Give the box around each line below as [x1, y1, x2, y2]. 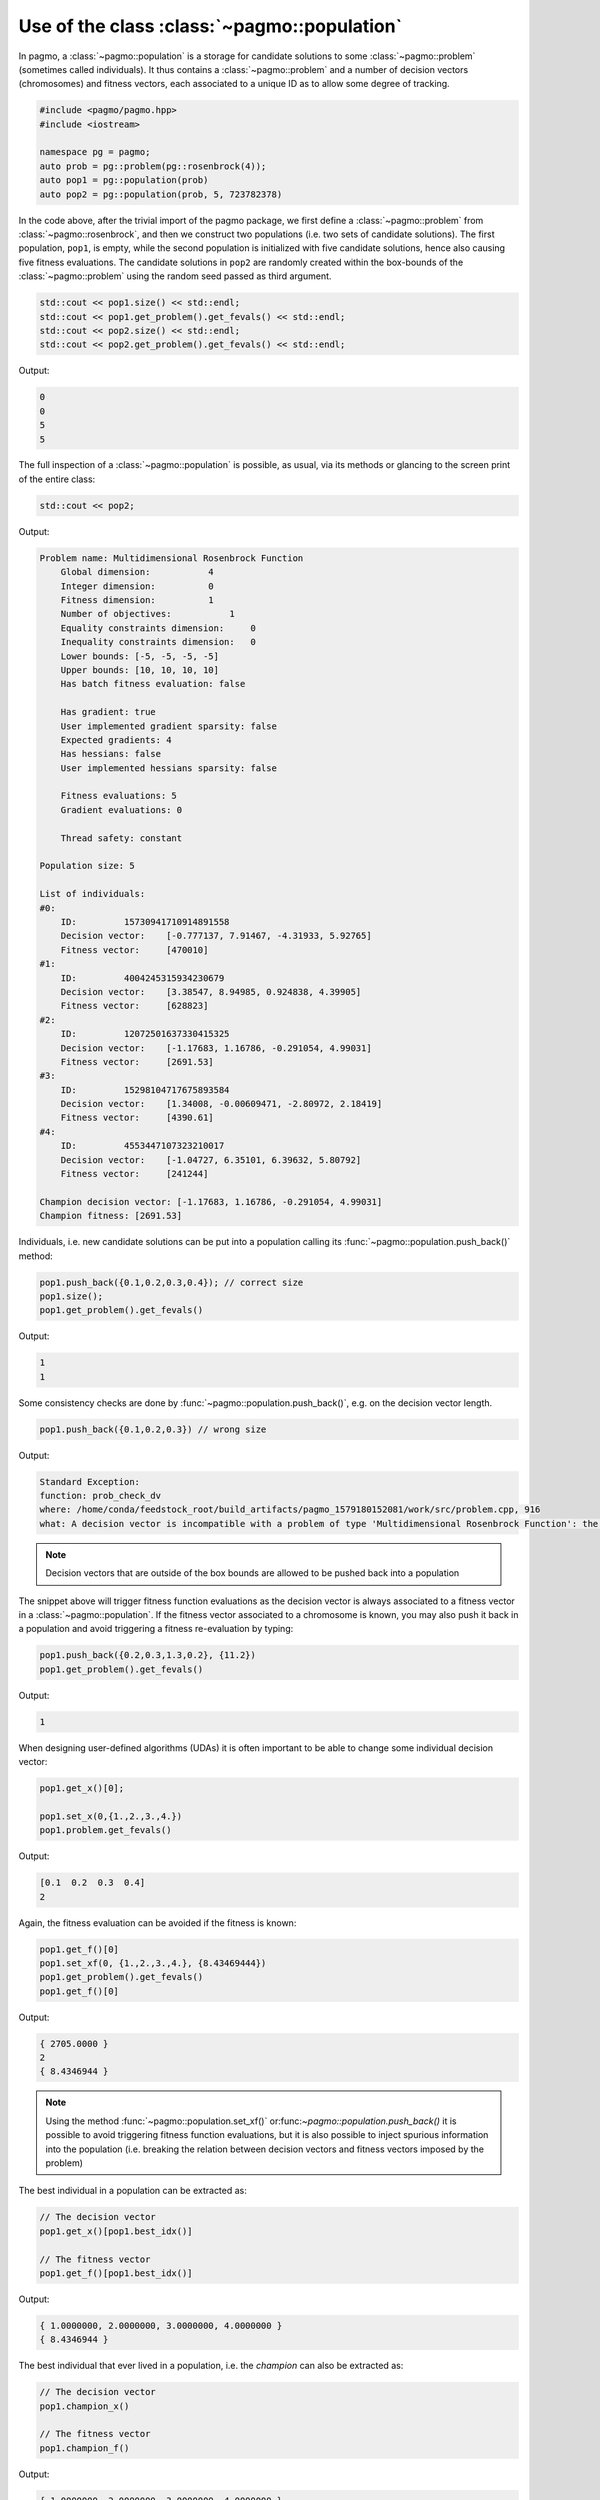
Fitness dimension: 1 [60, 595, 214, 605]
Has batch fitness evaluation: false [60, 678, 246, 690]
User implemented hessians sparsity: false [60, 762, 277, 774]
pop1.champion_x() [39, 2400, 130, 2412]
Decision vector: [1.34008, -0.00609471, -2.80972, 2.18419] [60, 1098, 383, 1110]
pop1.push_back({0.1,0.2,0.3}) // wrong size [39, 1423, 267, 1435]
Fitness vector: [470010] [60, 944, 209, 955]
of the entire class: [18, 473, 96, 485]
